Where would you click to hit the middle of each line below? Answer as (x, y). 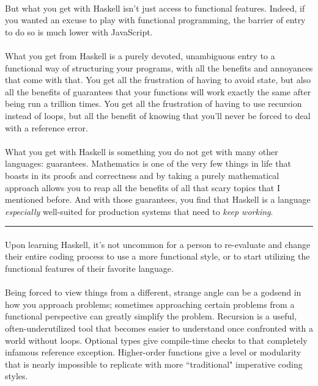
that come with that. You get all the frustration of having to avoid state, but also (158, 80)
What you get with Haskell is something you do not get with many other (142, 151)
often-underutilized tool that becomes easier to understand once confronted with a (159, 328)
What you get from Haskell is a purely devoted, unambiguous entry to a (140, 55)
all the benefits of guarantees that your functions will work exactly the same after (158, 91)
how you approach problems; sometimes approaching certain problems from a (150, 304)
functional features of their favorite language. (89, 268)
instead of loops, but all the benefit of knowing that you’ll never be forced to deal (158, 115)
